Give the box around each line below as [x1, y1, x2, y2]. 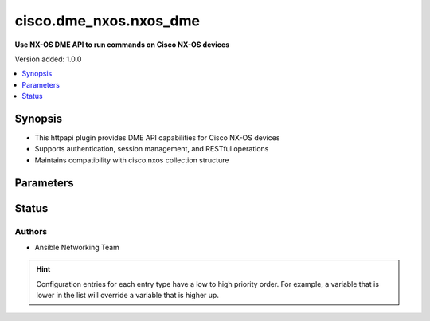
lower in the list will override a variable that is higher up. [36, 291, 219, 300]
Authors [14, 225, 48, 237]
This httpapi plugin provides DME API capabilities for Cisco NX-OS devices [34, 133, 280, 143]
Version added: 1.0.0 [14, 54, 82, 64]
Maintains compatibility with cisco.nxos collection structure [34, 155, 229, 165]
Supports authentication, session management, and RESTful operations [34, 144, 269, 154]
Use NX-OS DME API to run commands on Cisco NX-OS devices [14, 40, 230, 49]
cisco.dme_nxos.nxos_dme [14, 12, 201, 29]
